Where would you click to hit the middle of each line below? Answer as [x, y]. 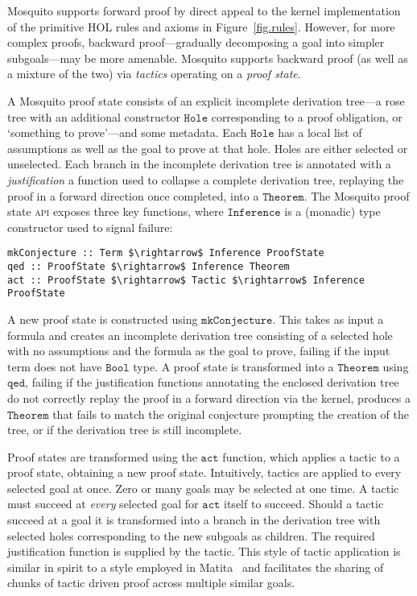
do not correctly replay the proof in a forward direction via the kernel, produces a [209, 397]
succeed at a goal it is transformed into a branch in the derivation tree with [194, 520]
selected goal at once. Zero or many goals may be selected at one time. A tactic [203, 488]
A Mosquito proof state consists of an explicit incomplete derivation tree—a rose [206, 100]
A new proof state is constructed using [103, 319]
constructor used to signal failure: [90, 227]
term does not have [55, 366]
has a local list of [320, 132]
